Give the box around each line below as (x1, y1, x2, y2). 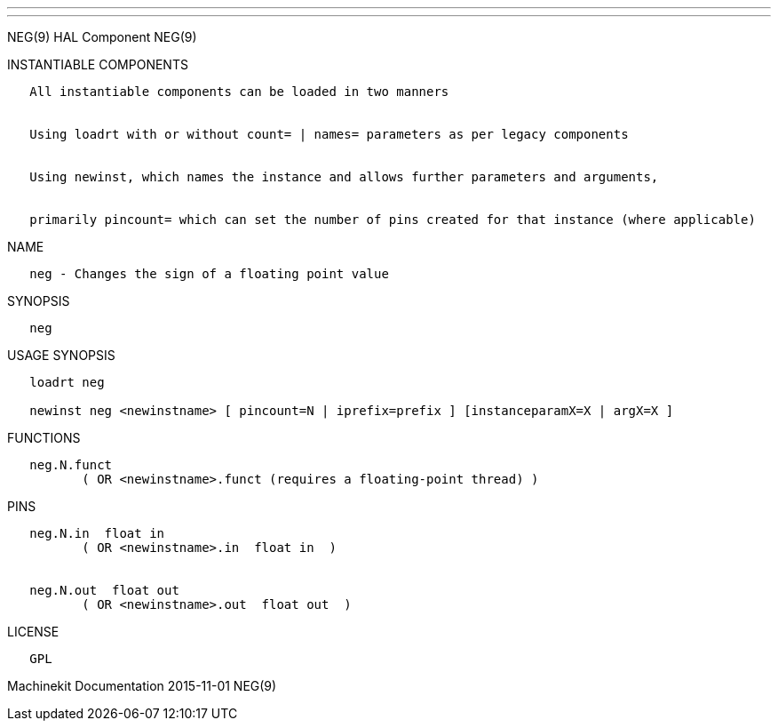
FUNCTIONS (7, 430, 81, 445)
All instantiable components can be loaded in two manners (29, 84, 449, 99)
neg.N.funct (29, 458, 113, 472)
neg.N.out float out (29, 583, 179, 597)
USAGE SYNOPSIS (7, 348, 115, 363)
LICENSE (7, 624, 60, 639)
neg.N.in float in (29, 526, 165, 540)
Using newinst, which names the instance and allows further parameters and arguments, (29, 170, 659, 184)
